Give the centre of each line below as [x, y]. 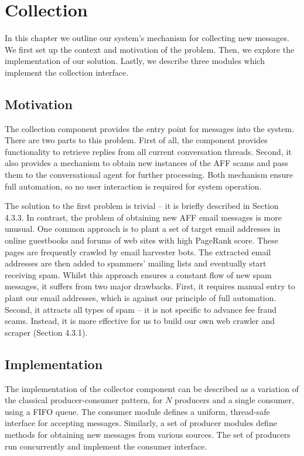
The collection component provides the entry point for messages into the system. [150, 128]
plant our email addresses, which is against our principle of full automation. [141, 298]
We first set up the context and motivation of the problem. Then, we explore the [150, 49]
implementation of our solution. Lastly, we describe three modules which [135, 61]
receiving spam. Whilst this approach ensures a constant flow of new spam [138, 274]
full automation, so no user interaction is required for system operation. [133, 186]
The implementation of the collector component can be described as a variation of [152, 388]
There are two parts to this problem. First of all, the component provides [136, 140]
